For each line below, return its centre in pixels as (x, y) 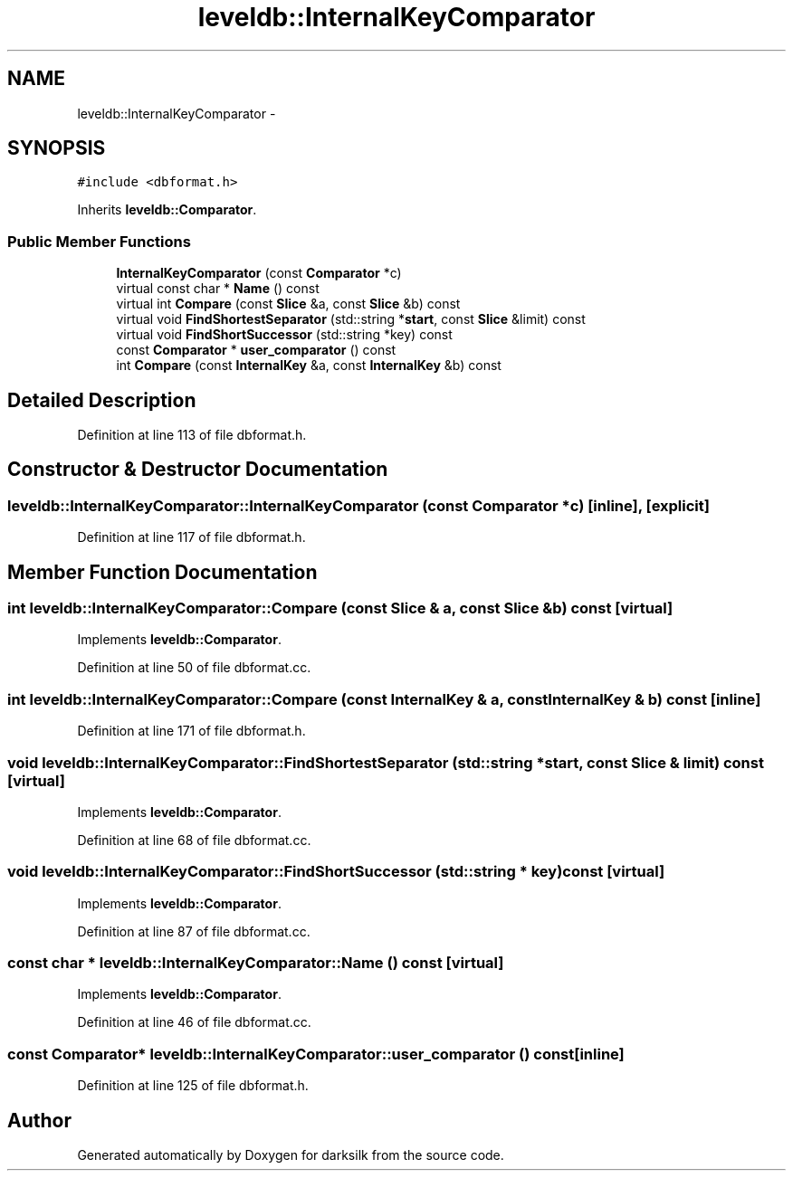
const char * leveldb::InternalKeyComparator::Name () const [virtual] (256, 963)
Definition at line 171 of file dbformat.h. (191, 731)
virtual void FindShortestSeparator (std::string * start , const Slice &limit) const (351, 319)
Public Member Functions (99, 241)
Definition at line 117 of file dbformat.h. (191, 537)
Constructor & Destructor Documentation (198, 470)
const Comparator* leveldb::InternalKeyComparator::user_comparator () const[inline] (316, 1054)
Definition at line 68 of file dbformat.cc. (194, 840)
